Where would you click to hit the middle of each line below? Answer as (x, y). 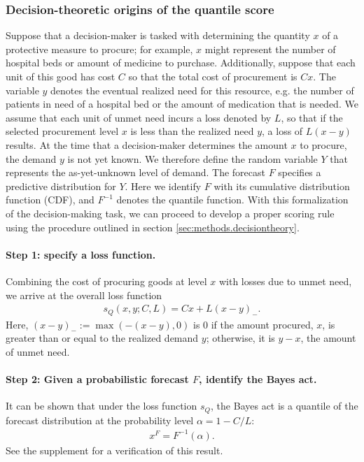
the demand (31, 158)
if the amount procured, (262, 324)
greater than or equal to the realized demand (102, 338)
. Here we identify (163, 186)
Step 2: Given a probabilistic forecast (97, 379)
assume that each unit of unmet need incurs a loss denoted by (139, 117)
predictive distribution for (61, 186)
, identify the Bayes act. (258, 379)
